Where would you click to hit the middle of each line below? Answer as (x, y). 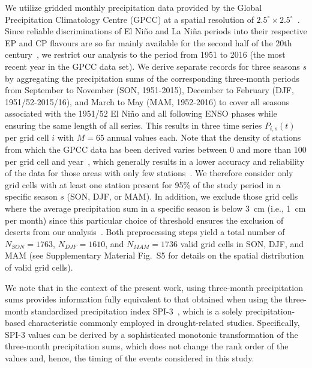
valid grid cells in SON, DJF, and (242, 243)
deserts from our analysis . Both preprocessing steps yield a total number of (145, 232)
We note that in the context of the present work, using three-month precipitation (154, 287)
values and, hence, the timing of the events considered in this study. (130, 358)
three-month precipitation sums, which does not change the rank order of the (147, 346)
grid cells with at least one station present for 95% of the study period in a (143, 184)
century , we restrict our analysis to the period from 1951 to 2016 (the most (145, 54)
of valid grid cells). (39, 267)
